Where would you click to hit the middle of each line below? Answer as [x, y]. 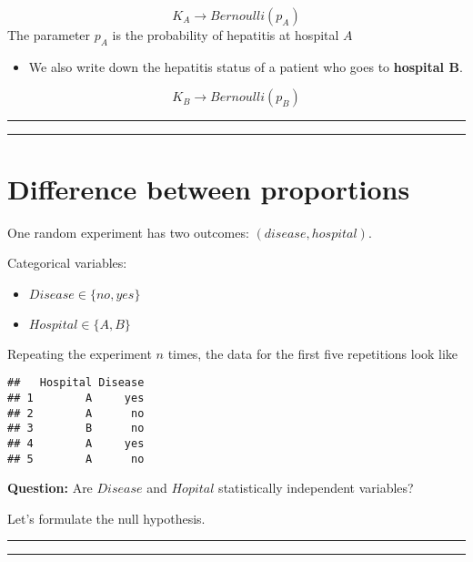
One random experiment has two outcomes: [128, 232]
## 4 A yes [76, 443]
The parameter [49, 35]
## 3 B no [76, 429]
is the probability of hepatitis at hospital [226, 35]
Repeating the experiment [80, 353]
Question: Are [50, 488]
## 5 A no [76, 459]
